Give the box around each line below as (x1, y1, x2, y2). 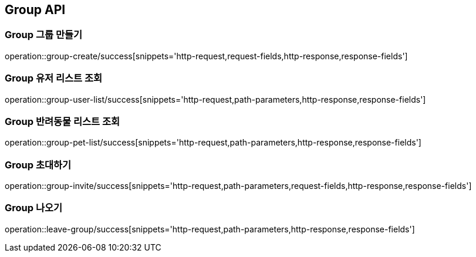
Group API (5, 2, 66, 17)
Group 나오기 (5, 202, 63, 214)
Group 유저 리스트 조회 (5, 72, 103, 84)
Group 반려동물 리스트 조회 (5, 115, 120, 127)
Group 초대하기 (5, 158, 72, 171)
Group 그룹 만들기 (5, 29, 83, 41)
